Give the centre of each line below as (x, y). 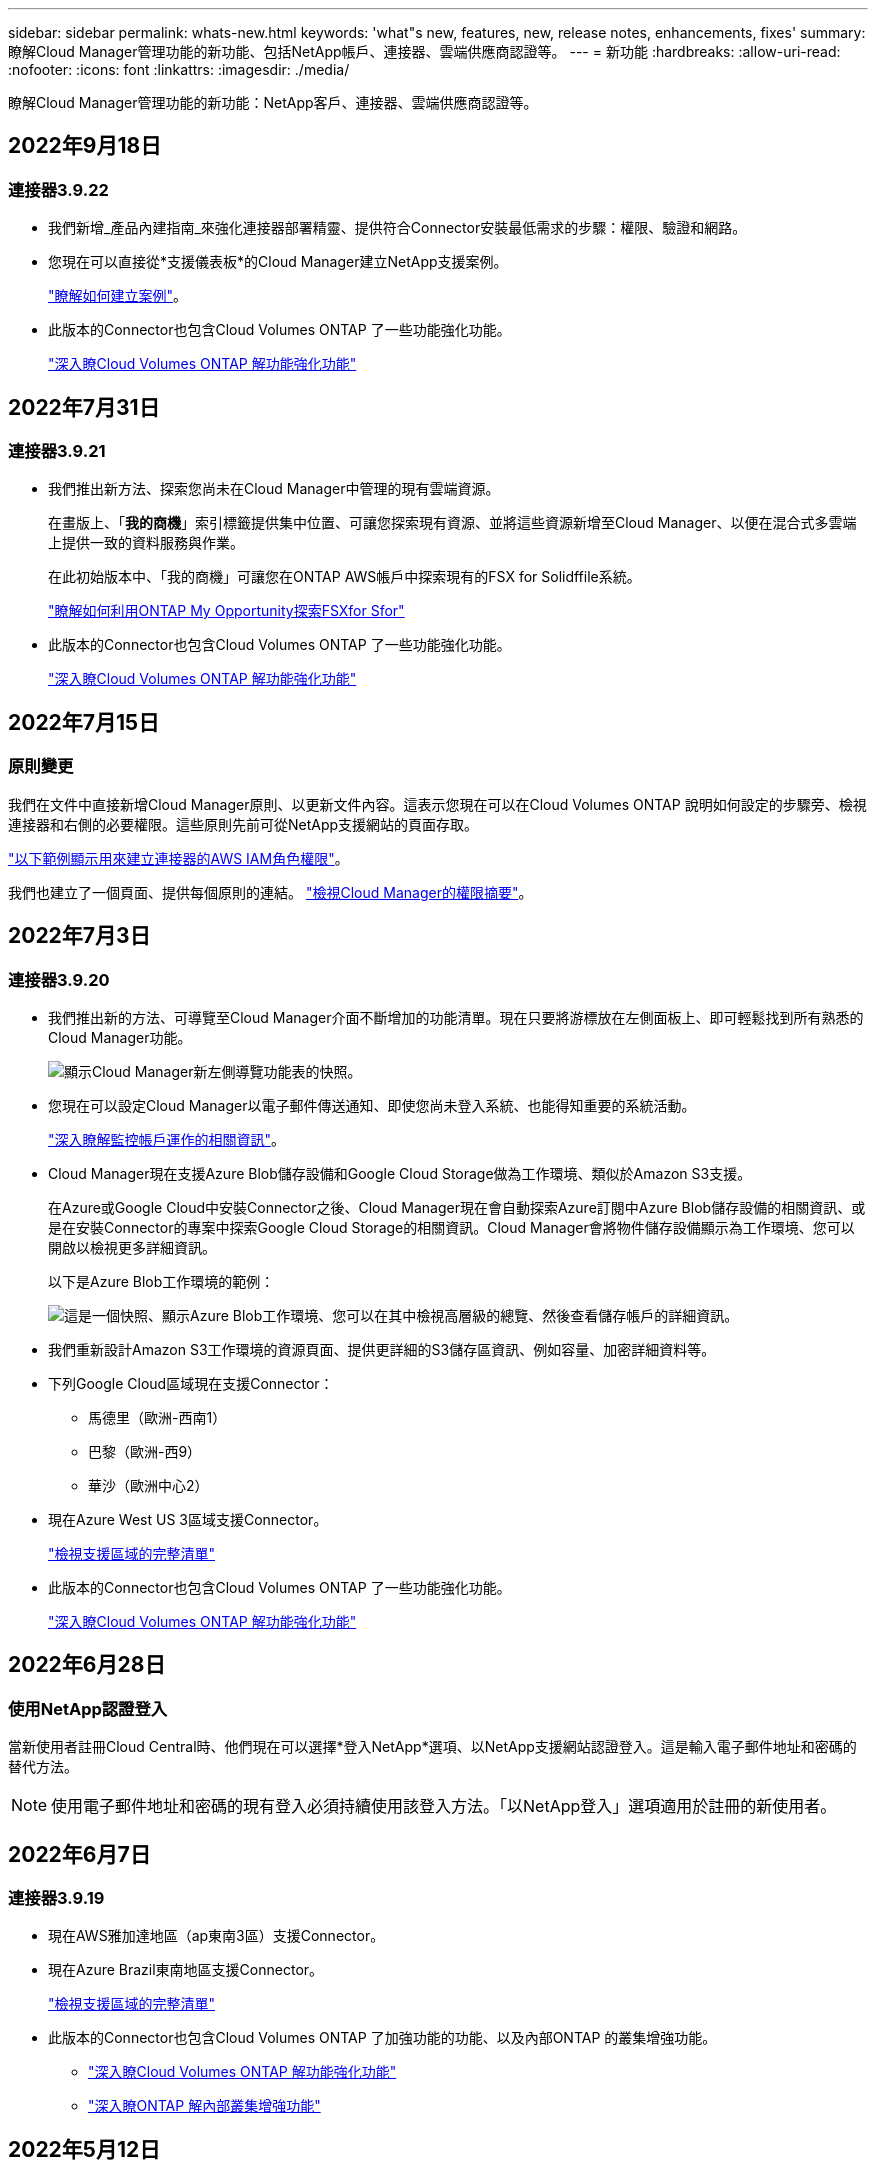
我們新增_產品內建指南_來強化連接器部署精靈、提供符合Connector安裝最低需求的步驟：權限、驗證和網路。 (397, 228)
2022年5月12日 (84, 2149)
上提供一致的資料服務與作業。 (146, 543)
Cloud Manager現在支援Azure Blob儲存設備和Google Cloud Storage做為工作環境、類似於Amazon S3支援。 (400, 1173)
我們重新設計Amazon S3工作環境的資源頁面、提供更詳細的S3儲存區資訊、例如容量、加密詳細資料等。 (382, 1349)
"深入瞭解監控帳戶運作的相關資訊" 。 (167, 1139)
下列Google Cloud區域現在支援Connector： (191, 1383)
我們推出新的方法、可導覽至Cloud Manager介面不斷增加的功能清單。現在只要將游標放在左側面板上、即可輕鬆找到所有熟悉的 (456, 1017)
